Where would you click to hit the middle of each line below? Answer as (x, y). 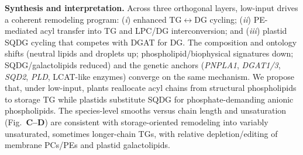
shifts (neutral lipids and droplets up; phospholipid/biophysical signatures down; (149, 53)
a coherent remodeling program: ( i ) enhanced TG (93, 19)
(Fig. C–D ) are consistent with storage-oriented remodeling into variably (137, 121)
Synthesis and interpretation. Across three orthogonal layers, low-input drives (151, 8)
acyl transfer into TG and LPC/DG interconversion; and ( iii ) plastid (163, 31)
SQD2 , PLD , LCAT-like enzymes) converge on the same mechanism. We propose (150, 76)
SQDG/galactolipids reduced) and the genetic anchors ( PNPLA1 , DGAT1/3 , (143, 64)
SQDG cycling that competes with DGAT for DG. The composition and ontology (151, 42)
